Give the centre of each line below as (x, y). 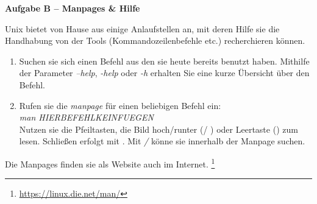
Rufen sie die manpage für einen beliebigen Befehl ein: (120, 105)
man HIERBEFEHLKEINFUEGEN (86, 117)
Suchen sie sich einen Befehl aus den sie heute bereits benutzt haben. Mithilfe (164, 61)
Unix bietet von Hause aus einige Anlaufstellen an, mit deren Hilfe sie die (142, 28)
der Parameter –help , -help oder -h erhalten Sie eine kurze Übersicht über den (164, 73)
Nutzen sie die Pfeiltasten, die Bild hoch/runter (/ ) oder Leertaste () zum (158, 129)
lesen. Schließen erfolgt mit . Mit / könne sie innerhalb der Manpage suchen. (162, 141)
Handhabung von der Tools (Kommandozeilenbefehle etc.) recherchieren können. (155, 40)
